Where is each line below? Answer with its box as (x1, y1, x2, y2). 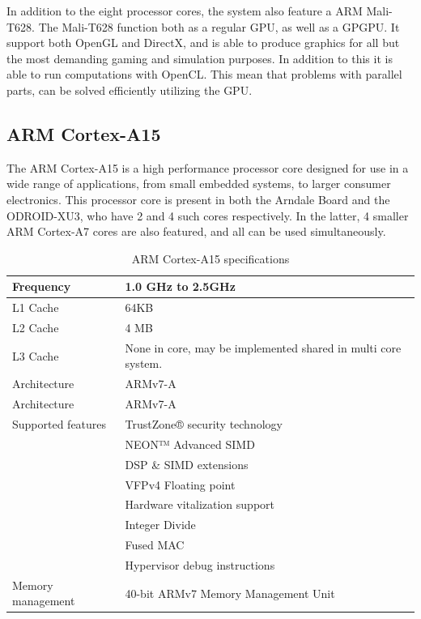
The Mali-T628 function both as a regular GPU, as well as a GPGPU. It (38, 18, 400, 35)
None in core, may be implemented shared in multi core (125, 339, 402, 356)
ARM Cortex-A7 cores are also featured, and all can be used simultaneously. (6, 223, 386, 240)
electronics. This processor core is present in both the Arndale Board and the (6, 190, 390, 207)
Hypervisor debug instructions (125, 556, 275, 573)
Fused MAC (125, 536, 185, 553)
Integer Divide (125, 516, 196, 533)
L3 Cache (12, 347, 59, 364)
